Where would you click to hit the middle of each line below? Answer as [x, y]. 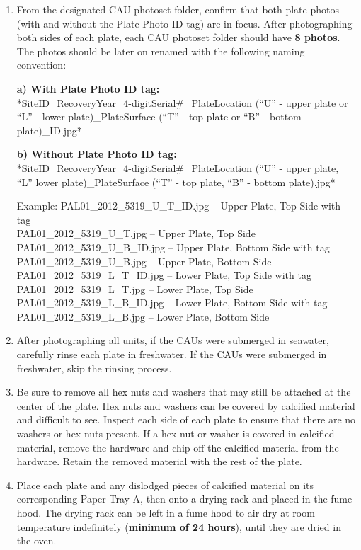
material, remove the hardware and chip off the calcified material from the [178, 447]
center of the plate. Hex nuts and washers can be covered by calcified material [186, 405]
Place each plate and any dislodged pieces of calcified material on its [165, 485]
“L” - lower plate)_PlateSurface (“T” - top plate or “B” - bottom [159, 116]
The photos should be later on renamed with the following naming [161, 51]
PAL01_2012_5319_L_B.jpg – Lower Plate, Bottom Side [143, 316]
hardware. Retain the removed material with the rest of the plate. [159, 461]
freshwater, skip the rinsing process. [94, 368]
